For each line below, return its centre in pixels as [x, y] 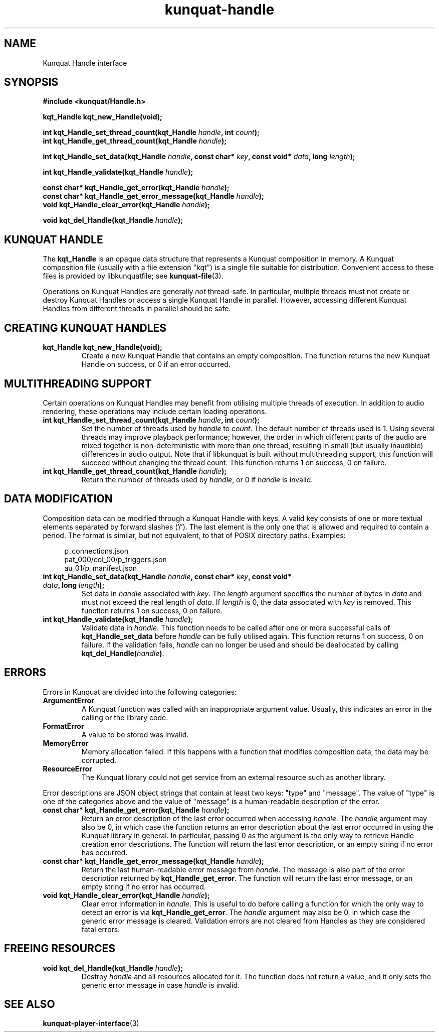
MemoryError [66, 743]
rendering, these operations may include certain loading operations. [155, 411]
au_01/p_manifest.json [100, 568]
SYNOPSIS [31, 82]
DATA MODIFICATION [58, 499]
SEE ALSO [30, 1004]
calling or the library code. [125, 717]
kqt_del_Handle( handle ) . [123, 653]
